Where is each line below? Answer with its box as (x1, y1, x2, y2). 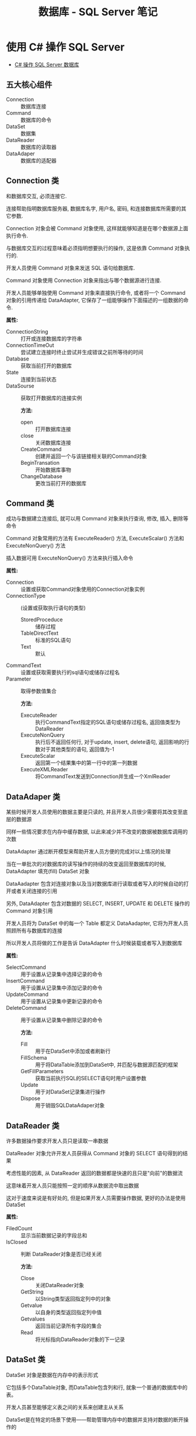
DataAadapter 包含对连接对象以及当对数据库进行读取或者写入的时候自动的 (6, 880, 184, 887)
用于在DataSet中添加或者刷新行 (35, 1047, 111, 1055)
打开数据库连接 (35, 426, 71, 433)
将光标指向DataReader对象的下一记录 (35, 1336, 125, 1343)
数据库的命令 (20, 116, 51, 123)
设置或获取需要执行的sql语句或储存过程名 (20, 669, 120, 676)
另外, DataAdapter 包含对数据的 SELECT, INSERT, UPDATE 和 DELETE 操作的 (6, 900, 190, 907)
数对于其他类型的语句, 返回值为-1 (35, 746, 115, 753)
